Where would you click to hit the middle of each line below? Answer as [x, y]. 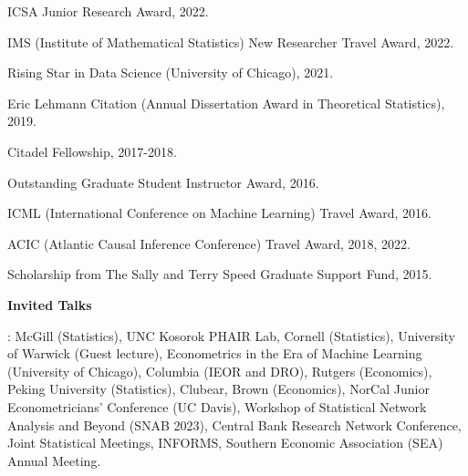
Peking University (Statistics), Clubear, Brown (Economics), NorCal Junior [218, 389]
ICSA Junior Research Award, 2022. [108, 11]
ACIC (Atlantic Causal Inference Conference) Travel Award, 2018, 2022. [209, 243]
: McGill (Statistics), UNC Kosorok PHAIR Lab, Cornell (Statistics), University [231, 335]
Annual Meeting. [54, 460]
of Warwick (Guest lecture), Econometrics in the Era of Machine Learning [215, 353]
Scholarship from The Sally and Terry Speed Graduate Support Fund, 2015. [220, 274]
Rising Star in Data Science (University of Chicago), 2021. [171, 72]
